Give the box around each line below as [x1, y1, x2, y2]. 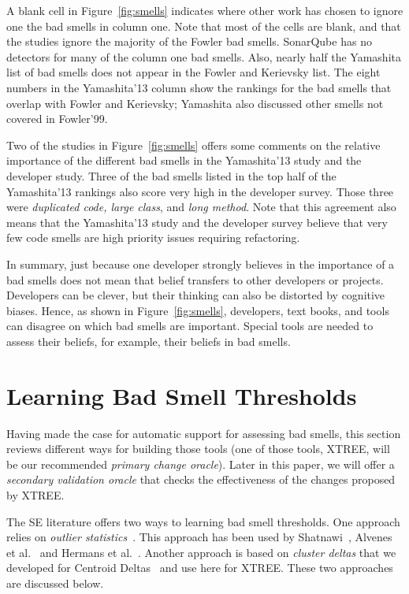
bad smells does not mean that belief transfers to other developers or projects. [6, 271, 384, 288]
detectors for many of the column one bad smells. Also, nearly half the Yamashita [6, 48, 401, 65]
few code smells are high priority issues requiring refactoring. [6, 229, 300, 246]
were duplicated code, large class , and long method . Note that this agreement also [6, 199, 396, 215]
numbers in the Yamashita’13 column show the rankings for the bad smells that [6, 79, 392, 95]
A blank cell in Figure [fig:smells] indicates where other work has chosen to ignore [6, 2, 403, 18]
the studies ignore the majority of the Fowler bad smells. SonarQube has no [6, 33, 372, 50]
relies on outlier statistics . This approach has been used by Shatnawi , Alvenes [6, 529, 392, 545]
